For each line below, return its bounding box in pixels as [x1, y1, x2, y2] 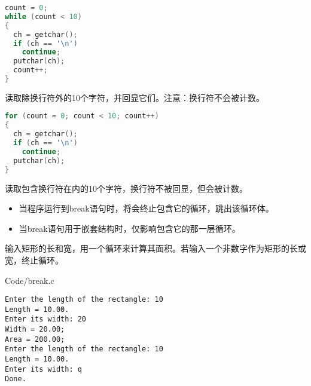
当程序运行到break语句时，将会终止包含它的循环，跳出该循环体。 [19, 202, 274, 215]
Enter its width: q [5, 364, 82, 373]
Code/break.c [5, 274, 54, 286]
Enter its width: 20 [5, 315, 87, 324]
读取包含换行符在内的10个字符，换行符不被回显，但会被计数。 [5, 182, 248, 194]
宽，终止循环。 [5, 253, 63, 266]
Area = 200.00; [5, 335, 65, 344]
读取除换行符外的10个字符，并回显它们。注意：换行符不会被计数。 [5, 91, 264, 103]
